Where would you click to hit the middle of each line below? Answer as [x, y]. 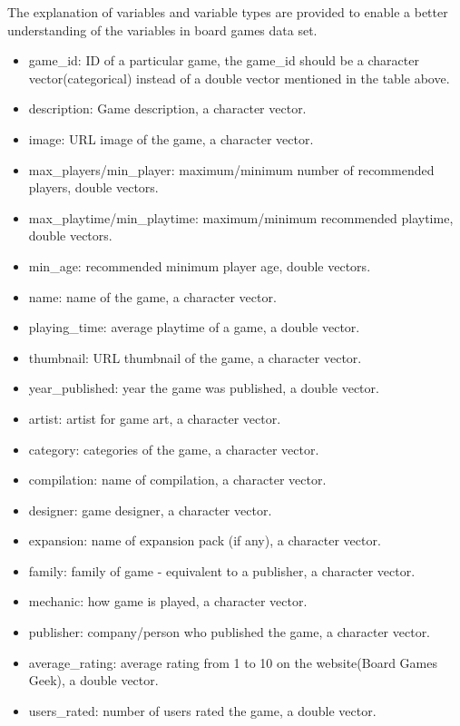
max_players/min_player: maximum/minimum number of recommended [231, 169]
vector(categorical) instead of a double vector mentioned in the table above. [239, 78]
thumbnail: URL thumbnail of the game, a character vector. [195, 357]
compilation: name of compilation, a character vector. [177, 480]
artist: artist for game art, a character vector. [155, 418]
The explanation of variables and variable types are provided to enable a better [228, 12]
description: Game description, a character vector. [167, 108]
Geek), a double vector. [93, 680]
